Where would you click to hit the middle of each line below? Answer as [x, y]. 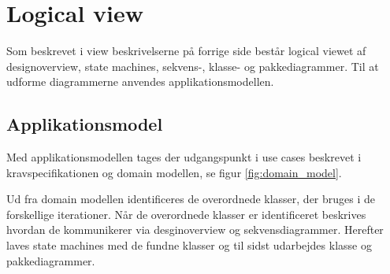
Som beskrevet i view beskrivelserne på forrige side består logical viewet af [186, 51]
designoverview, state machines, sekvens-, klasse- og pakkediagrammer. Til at [193, 66]
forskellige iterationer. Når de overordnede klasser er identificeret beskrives [186, 214]
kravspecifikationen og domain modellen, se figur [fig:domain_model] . [174, 172]
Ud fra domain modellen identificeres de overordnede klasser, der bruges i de [191, 199]
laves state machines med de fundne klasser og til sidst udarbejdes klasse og [189, 245]
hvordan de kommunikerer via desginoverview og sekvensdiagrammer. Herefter [195, 230]
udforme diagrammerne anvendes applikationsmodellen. [140, 81]
